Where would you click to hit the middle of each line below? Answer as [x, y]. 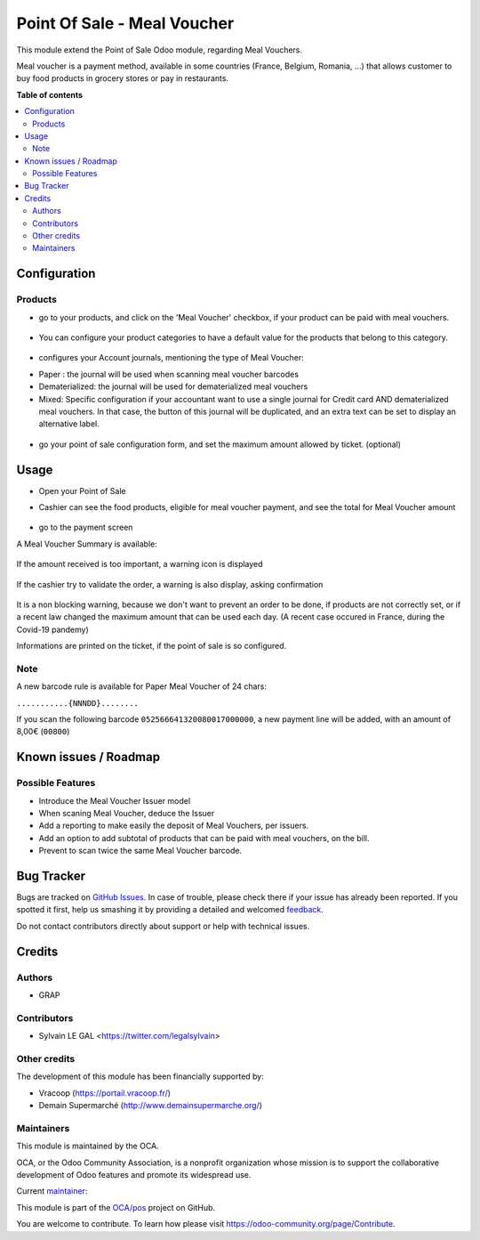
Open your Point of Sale [82, 490]
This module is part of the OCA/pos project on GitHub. [116, 1207]
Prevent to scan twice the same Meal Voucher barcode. [140, 851]
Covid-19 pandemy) [52, 629]
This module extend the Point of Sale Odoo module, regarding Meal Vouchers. [159, 50]
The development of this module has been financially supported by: [140, 1076]
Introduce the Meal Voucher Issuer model [115, 800]
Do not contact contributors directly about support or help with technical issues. [163, 926]
